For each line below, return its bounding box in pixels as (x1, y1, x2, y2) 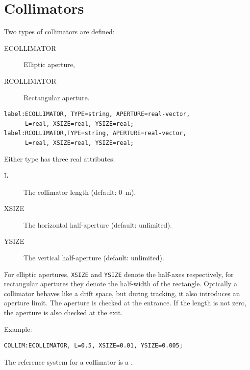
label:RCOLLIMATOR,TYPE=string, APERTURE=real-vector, (4, 130, 187, 137)
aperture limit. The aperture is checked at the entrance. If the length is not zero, (4, 298, 247, 308)
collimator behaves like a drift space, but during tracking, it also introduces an (4, 288, 240, 298)
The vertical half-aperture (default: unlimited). (24, 253, 164, 263)
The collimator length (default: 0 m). (24, 186, 136, 197)
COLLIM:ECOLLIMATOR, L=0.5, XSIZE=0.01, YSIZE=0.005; (4, 342, 183, 349)
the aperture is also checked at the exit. (4, 307, 123, 318)
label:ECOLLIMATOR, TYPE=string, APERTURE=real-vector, (4, 111, 190, 118)
